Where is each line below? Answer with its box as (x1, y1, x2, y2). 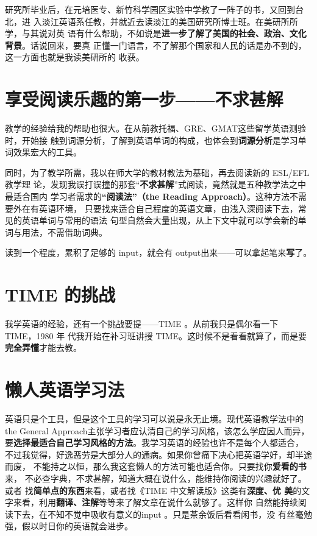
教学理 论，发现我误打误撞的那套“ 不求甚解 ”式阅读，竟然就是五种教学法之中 (5, 178, 306, 191)
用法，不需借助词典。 (21, 225, 107, 238)
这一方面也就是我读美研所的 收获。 (5, 51, 144, 63)
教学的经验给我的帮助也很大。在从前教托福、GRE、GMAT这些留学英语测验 (5, 122, 307, 135)
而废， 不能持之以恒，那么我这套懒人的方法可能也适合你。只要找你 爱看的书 (5, 460, 307, 473)
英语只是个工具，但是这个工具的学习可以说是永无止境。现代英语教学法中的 (5, 412, 304, 425)
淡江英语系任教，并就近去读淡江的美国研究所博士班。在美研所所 (41, 15, 298, 27)
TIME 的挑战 (5, 282, 116, 307)
